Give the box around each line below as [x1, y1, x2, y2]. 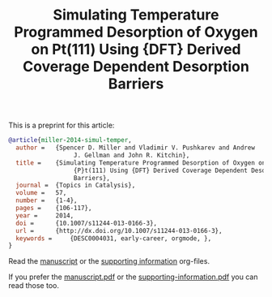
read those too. [8, 281, 59, 291]
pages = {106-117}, [15, 204, 92, 213]
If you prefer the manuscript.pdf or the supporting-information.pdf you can [8, 272, 258, 282]
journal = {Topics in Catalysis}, [15, 181, 136, 190]
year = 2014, [15, 211, 74, 220]
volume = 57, [15, 189, 67, 197]
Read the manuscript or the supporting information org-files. [8, 256, 210, 266]
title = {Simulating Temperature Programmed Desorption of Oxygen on [15, 158, 266, 167]
